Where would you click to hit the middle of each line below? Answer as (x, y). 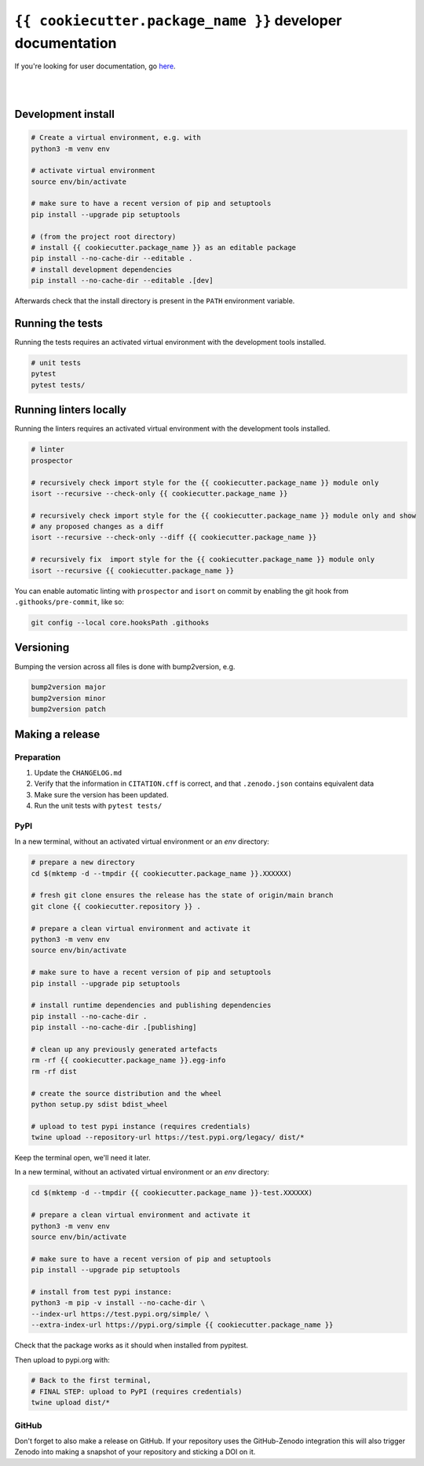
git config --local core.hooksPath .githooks (120, 623)
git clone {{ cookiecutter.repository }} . (116, 906)
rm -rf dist (54, 1071)
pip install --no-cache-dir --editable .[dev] (122, 280)
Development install (65, 114)
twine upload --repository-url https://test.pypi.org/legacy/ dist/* (168, 1138)
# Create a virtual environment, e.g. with (116, 138)
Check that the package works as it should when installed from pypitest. (132, 1345)
